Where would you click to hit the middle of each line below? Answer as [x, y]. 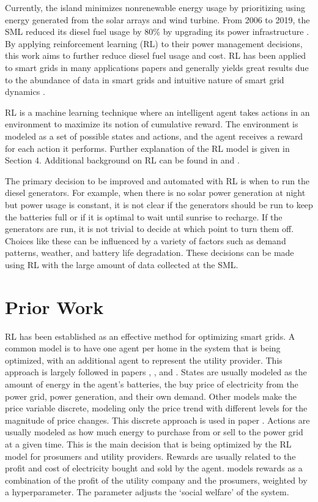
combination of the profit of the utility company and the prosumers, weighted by [156, 480]
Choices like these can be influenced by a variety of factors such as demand [146, 240]
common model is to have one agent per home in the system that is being [143, 348]
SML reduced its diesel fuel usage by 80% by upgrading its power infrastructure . [157, 32]
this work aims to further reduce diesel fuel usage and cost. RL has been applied [156, 55]
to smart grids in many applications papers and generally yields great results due [157, 67]
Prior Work [54, 306]
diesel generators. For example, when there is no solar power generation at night [155, 193]
